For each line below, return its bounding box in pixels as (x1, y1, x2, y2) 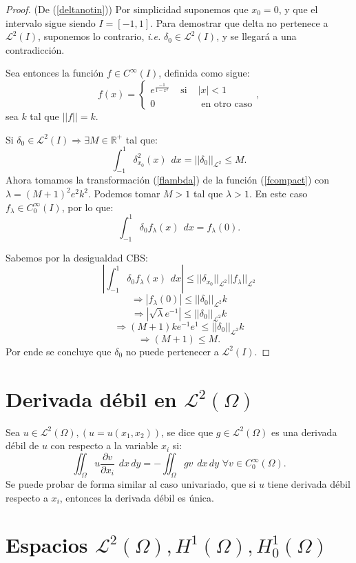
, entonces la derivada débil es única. (59, 490, 214, 504)
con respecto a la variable (50, 438, 158, 453)
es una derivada (271, 424, 337, 439)
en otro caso (201, 99, 253, 109)
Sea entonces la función (6, 66, 104, 80)
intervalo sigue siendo (6, 15, 96, 30)
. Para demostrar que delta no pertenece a (150, 15, 328, 30)
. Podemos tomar (87, 186, 160, 201)
